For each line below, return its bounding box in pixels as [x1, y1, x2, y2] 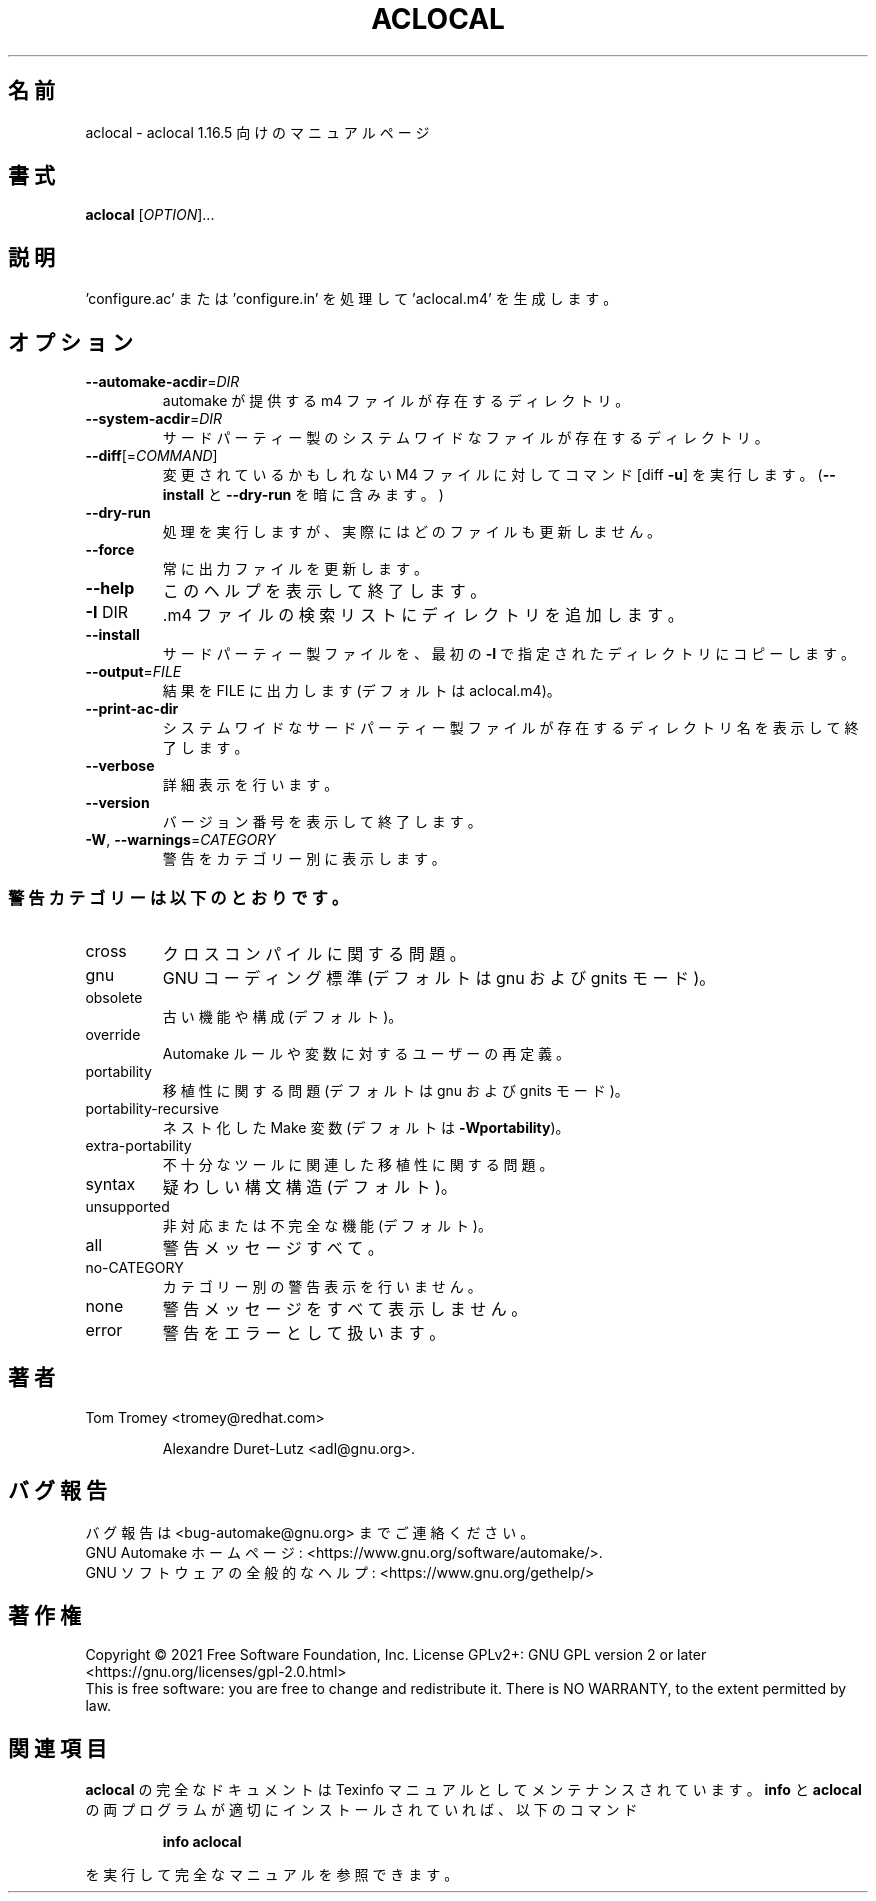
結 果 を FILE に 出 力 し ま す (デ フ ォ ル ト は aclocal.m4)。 [162, 682, 561, 700]
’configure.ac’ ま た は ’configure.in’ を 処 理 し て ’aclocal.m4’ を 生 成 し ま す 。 [85, 290, 618, 308]
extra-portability [85, 1136, 192, 1154]
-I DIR [85, 602, 129, 623]
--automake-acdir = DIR [85, 373, 240, 391]
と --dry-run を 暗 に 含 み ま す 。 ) [208, 486, 444, 504]
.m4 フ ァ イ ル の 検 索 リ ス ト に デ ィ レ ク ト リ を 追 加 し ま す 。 [162, 605, 684, 626]
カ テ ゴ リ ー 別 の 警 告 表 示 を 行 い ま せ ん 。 [162, 1277, 482, 1295]
